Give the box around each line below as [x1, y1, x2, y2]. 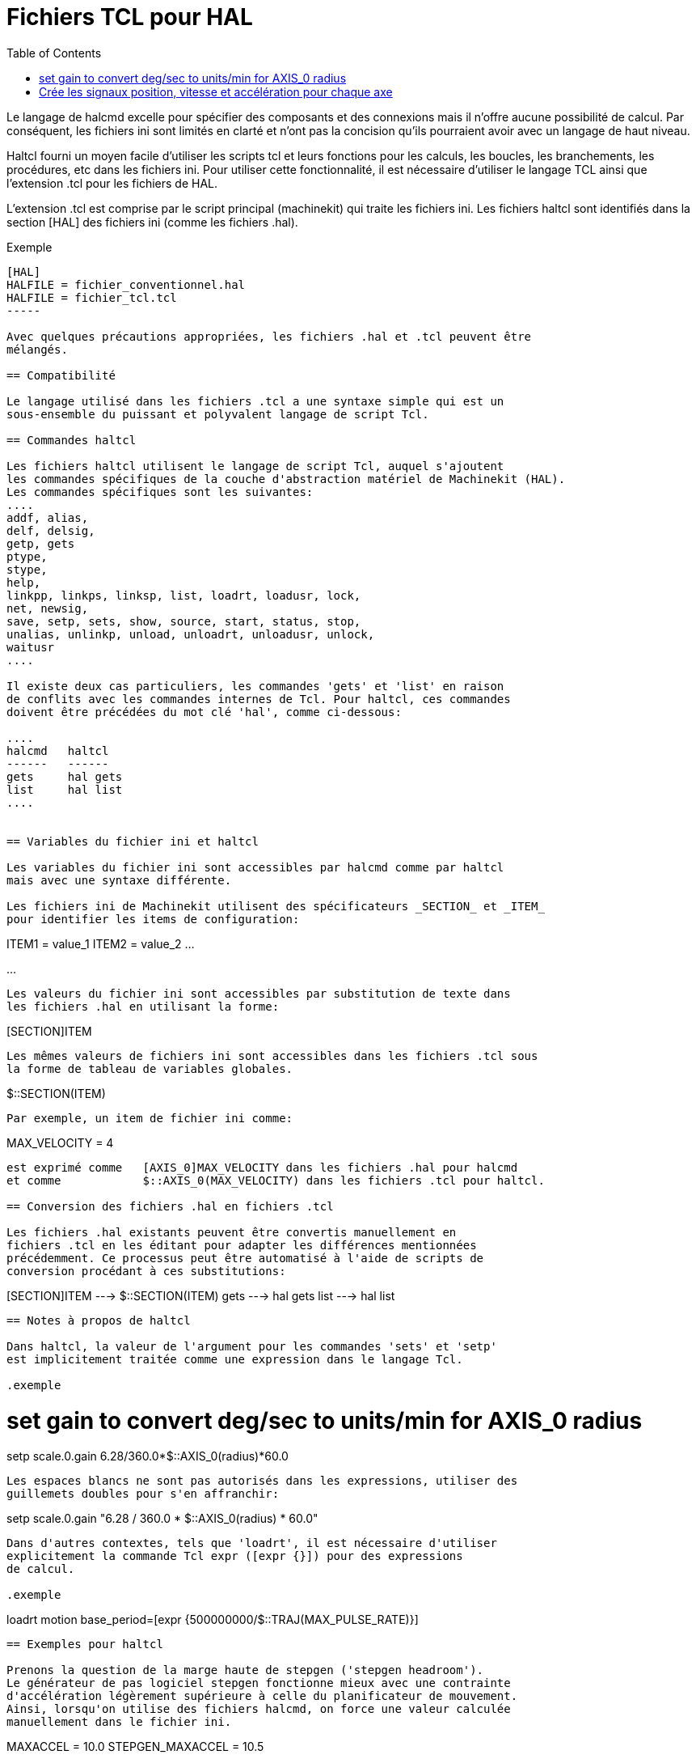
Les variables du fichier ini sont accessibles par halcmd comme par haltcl [6, 860, 504, 874]
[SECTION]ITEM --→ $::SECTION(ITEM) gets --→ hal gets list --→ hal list [6, 1288, 395, 1303]
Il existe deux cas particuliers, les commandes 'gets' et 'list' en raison [6, 679, 504, 693]
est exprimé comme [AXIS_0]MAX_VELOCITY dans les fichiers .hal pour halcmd [6, 1160, 518, 1174]
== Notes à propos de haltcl [6, 1313, 191, 1327]
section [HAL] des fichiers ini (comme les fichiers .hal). [6, 214, 298, 229]
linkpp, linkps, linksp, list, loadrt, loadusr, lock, [6, 588, 361, 602]
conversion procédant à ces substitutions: [6, 1264, 286, 1278]
